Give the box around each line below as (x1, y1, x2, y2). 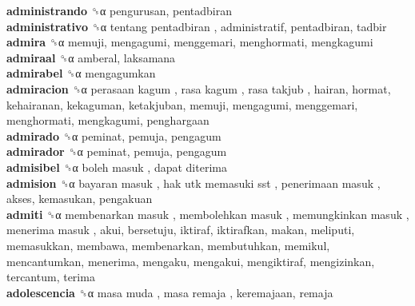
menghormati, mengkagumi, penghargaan (6, 112, 209, 129)
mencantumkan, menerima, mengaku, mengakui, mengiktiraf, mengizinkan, (6, 252, 375, 269)
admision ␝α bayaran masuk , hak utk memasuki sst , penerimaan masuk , (6, 174, 381, 191)
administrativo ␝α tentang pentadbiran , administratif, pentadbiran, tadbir (6, 18, 387, 34)
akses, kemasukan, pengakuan (6, 190, 153, 207)
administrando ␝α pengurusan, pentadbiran (6, 2, 232, 18)
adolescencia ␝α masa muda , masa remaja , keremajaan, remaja (6, 284, 333, 300)
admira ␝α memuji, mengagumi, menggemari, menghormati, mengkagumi (6, 34, 373, 50)
